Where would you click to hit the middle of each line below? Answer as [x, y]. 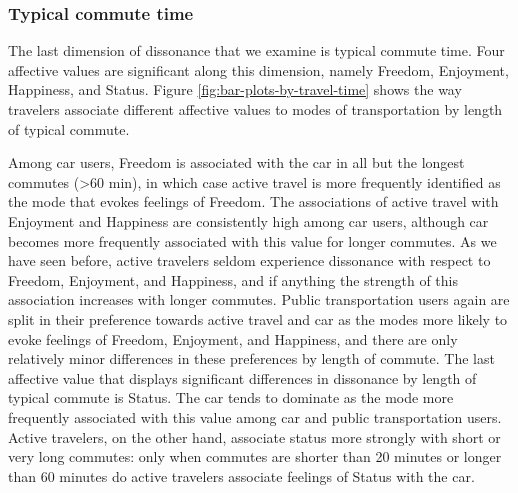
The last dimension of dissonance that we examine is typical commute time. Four [256, 50]
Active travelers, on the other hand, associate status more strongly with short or [254, 436]
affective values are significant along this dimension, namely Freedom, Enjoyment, [258, 69]
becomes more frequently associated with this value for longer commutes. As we [252, 240]
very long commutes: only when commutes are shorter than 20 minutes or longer [255, 456]
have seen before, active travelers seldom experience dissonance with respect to [249, 260]
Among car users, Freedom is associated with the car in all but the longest [236, 162]
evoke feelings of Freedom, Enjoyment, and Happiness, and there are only [233, 338]
